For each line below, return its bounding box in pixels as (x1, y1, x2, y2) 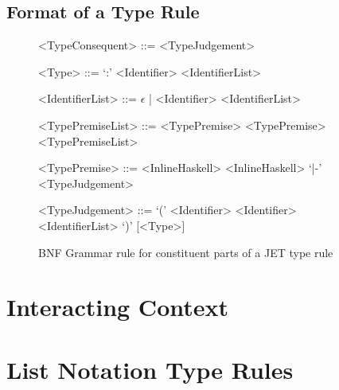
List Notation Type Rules (6, 353, 294, 385)
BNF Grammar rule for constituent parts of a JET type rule (38, 244, 333, 260)
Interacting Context (6, 291, 229, 323)
